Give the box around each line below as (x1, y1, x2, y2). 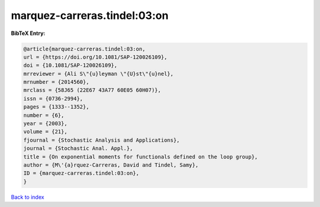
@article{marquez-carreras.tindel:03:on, (23, 45, 146, 52)
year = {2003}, (23, 120, 68, 127)
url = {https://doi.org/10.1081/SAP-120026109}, (23, 53, 168, 60)
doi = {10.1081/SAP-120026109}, (23, 62, 118, 69)
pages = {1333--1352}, (23, 104, 89, 110)
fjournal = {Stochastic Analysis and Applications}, (23, 136, 180, 144)
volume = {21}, (23, 128, 68, 135)
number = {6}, (23, 112, 65, 119)
